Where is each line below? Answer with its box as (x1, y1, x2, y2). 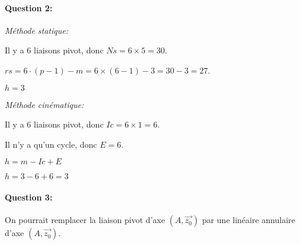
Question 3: (5, 190, 53, 203)
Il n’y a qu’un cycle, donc (5, 138, 97, 150)
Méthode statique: (5, 24, 69, 36)
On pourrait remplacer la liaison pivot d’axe (5, 214, 165, 226)
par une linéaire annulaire (202, 214, 295, 226)
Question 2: (5, 1, 53, 14)
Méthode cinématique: (5, 98, 84, 110)
